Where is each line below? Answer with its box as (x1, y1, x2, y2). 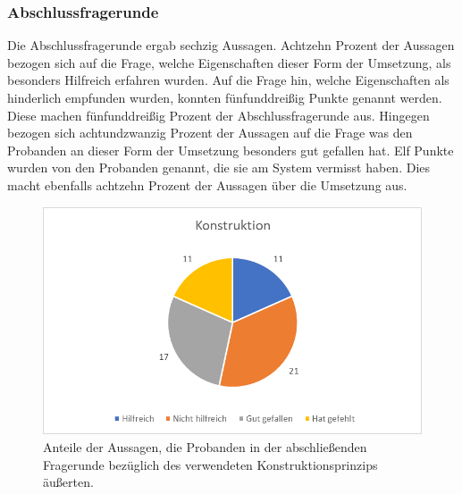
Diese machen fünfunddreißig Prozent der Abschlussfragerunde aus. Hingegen (7, 105, 430, 124)
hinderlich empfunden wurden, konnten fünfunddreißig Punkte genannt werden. (7, 88, 442, 106)
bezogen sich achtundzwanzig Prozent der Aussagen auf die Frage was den (7, 123, 413, 142)
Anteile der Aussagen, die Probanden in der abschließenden (43, 438, 367, 456)
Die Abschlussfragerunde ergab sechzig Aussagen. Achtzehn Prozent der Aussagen (7, 36, 455, 54)
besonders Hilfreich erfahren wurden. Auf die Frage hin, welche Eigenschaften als (7, 71, 449, 89)
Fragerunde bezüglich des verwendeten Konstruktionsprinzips (43, 455, 378, 473)
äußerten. (43, 473, 94, 491)
